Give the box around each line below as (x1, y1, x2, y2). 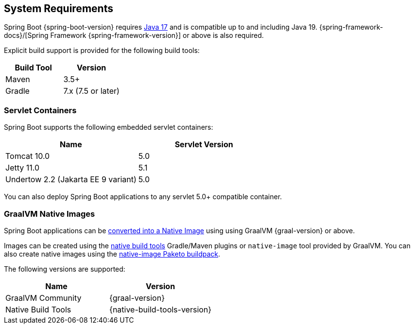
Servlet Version (174, 139, 233, 150)
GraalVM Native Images (4, 208, 95, 219)
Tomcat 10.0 (5, 151, 50, 161)
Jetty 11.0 (5, 163, 40, 173)
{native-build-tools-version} (109, 304, 212, 314)
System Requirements (4, 2, 113, 15)
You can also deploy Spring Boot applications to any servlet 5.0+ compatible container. (4, 192, 282, 201)
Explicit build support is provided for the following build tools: (4, 46, 200, 55)
